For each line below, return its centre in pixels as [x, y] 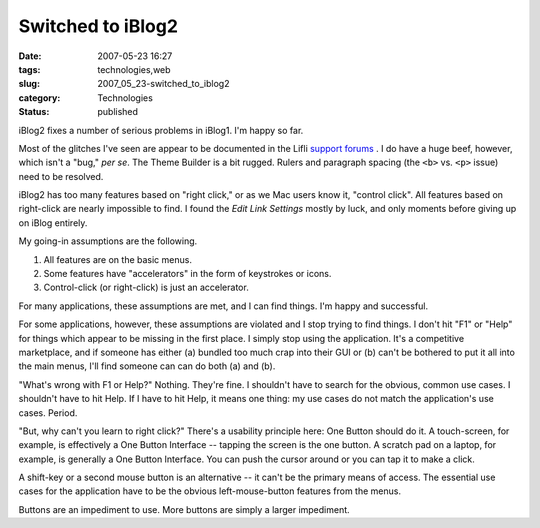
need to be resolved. [61, 176]
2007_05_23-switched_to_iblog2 [163, 84]
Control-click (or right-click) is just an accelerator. [146, 287]
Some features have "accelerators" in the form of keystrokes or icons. [187, 274]
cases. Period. [48, 412]
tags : [29, 69]
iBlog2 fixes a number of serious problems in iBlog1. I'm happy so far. [161, 130]
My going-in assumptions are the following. [108, 241]
